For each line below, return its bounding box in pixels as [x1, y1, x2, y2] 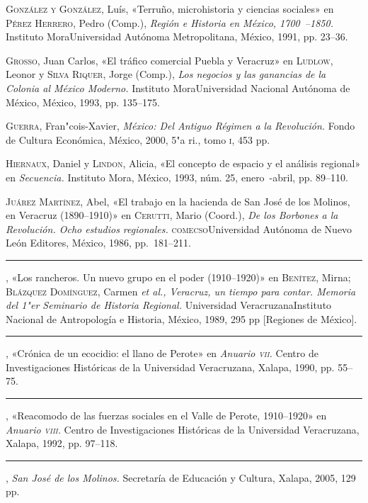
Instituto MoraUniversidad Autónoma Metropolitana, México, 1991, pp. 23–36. [6, 29, 348, 44]
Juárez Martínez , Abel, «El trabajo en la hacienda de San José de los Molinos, [6, 193, 350, 208]
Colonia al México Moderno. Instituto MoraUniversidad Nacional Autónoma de [6, 80, 350, 95]
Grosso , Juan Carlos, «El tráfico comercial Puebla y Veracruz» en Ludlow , [6, 52, 333, 67]
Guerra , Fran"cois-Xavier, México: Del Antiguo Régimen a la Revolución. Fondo [6, 118, 355, 133]
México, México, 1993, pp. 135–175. [6, 94, 160, 109]
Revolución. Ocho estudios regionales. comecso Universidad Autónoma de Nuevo [6, 221, 352, 236]
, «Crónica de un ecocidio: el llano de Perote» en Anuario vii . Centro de [6, 346, 318, 361]
